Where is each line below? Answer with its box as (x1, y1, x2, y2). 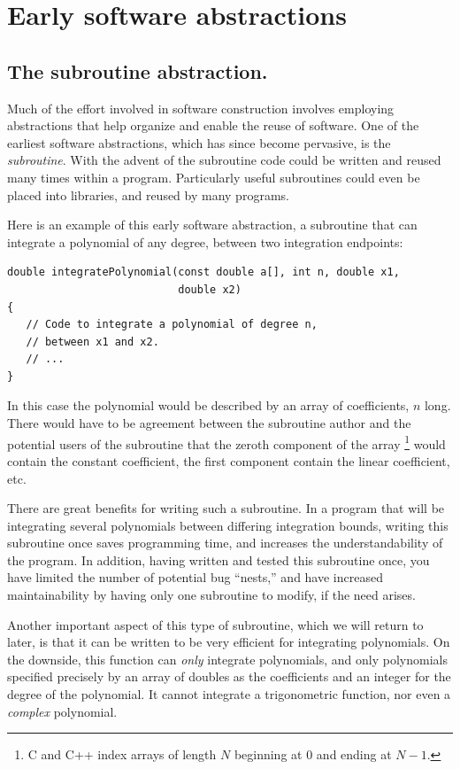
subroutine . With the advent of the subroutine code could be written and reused (7, 151, 441, 169)
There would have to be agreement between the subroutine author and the (7, 414, 411, 432)
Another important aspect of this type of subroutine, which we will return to (7, 615, 424, 633)
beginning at (234, 745, 303, 764)
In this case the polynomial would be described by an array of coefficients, (7, 396, 410, 415)
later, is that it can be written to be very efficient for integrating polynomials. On (7, 633, 450, 651)
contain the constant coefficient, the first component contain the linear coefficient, (7, 451, 450, 470)
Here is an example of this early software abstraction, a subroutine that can (7, 215, 418, 234)
